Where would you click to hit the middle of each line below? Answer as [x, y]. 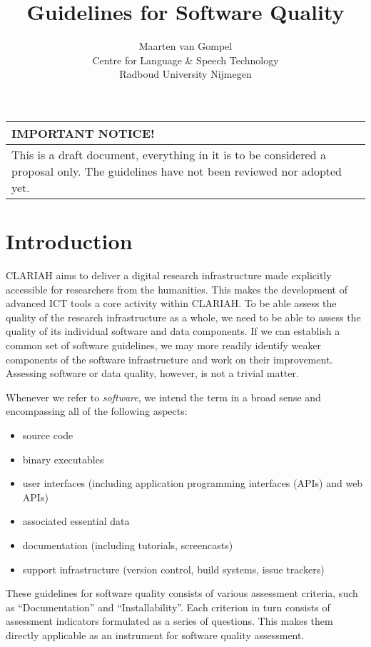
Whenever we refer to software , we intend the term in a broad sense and [163, 397]
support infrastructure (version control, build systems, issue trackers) [173, 569]
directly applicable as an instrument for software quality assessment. [155, 635]
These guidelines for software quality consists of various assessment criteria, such [182, 593]
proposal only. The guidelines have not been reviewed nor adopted [177, 171]
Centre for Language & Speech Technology [185, 60]
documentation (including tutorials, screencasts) [128, 545]
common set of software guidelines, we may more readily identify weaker [164, 345]
